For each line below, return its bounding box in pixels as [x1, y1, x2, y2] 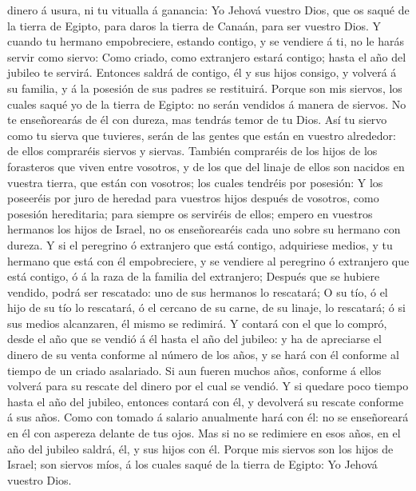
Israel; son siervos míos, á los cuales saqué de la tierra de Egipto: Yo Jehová [7, 456, 378, 473]
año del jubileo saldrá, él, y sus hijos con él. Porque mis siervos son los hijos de [7, 440, 394, 457]
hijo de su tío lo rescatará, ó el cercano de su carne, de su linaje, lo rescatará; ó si [7, 299, 406, 316]
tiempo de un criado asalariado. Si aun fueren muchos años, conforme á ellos [7, 361, 382, 378]
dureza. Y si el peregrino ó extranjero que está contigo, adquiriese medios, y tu [7, 236, 393, 253]
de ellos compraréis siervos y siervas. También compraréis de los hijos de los [7, 142, 378, 159]
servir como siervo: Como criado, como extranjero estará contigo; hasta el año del [7, 48, 406, 65]
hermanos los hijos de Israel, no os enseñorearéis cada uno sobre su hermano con [7, 221, 401, 238]
